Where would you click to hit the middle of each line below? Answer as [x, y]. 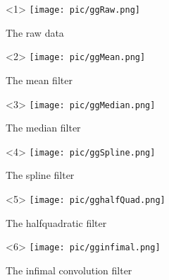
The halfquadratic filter [56, 222]
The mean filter [39, 80]
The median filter [43, 128]
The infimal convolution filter [69, 270]
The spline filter [40, 175]
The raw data [35, 32]
